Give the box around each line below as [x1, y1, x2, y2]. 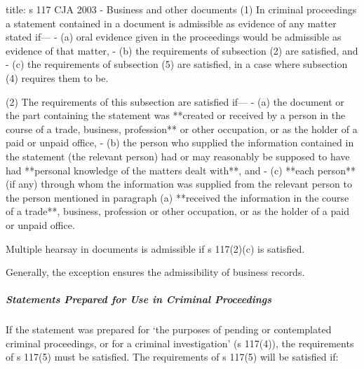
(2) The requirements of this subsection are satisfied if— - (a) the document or [6, 94, 344, 109]
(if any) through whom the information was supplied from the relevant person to [6, 176, 352, 191]
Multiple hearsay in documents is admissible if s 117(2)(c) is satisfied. [6, 241, 305, 256]
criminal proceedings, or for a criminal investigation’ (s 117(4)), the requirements [6, 335, 354, 350]
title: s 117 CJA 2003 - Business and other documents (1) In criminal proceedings [6, 2, 357, 16]
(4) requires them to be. [6, 70, 109, 85]
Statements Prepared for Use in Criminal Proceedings [6, 292, 272, 307]
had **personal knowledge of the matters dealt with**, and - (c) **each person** [6, 162, 356, 177]
